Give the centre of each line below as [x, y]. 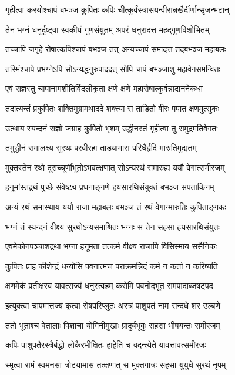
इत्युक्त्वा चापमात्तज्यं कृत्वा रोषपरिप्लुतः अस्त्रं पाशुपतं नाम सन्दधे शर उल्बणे [113, 305]
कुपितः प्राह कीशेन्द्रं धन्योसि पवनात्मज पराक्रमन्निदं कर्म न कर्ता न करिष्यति [112, 266]
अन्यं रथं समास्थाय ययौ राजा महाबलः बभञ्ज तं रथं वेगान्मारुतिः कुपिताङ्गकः [116, 206]
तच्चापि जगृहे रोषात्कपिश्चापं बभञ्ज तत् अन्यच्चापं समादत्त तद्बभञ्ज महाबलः [116, 49]
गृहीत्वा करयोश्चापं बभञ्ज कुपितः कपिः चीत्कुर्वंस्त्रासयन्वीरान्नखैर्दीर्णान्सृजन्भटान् [117, 9]
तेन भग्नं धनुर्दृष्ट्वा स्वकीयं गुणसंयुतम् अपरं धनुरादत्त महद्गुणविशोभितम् [108, 29]
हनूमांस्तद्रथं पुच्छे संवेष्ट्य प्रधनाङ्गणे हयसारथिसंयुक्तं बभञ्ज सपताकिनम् [110, 187]
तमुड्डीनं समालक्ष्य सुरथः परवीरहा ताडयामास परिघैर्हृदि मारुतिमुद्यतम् [101, 148]
